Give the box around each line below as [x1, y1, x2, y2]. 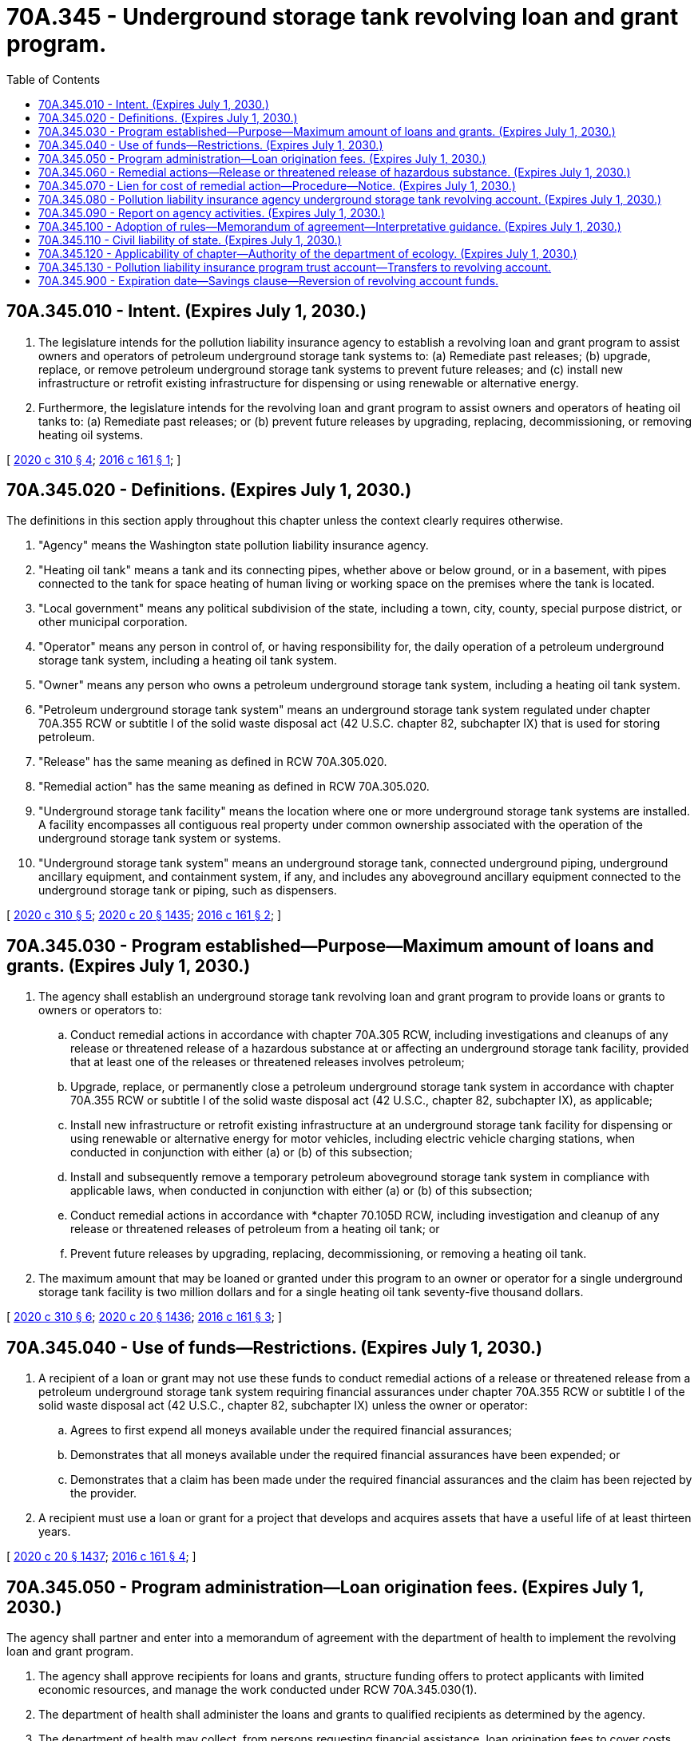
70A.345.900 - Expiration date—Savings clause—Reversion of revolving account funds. [38, 273, 499, 288]
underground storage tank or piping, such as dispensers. [38, 883, 337, 898]
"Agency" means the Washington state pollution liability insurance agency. [38, 538, 429, 553]
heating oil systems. [38, 427, 144, 442]
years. [38, 1525, 71, 1539]
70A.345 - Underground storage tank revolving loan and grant [6, 3, 679, 30]
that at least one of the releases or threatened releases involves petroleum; [70, 1055, 465, 1069]
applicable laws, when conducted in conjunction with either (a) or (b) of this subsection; [70, 1184, 533, 1198]
